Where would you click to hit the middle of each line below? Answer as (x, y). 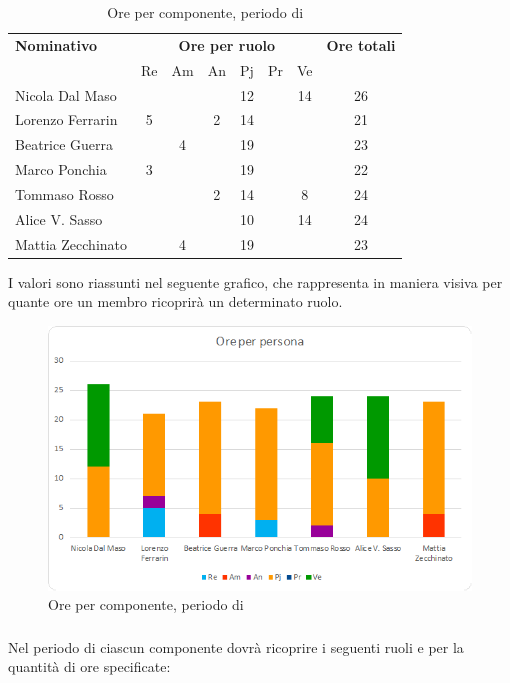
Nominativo (56, 44)
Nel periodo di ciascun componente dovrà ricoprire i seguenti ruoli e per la (236, 646)
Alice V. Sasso (59, 218)
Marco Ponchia (61, 169)
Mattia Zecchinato (71, 243)
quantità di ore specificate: (89, 666)
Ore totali (361, 44)
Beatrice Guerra (64, 144)
